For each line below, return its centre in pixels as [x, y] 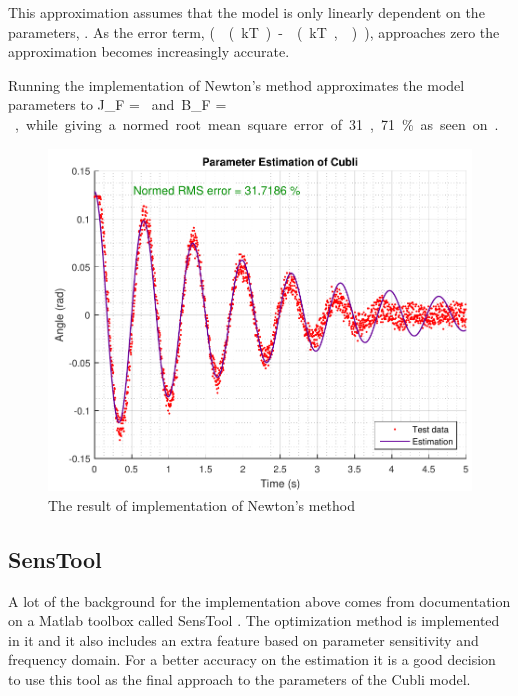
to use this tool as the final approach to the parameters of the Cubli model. [239, 678]
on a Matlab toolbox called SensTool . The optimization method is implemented [254, 620]
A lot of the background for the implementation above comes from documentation [259, 600]
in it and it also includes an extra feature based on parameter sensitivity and [243, 639]
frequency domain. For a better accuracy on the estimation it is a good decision [252, 659]
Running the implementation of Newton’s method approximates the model [236, 84]
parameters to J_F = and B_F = [117, 104]
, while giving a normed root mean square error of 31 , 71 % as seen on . [256, 123]
